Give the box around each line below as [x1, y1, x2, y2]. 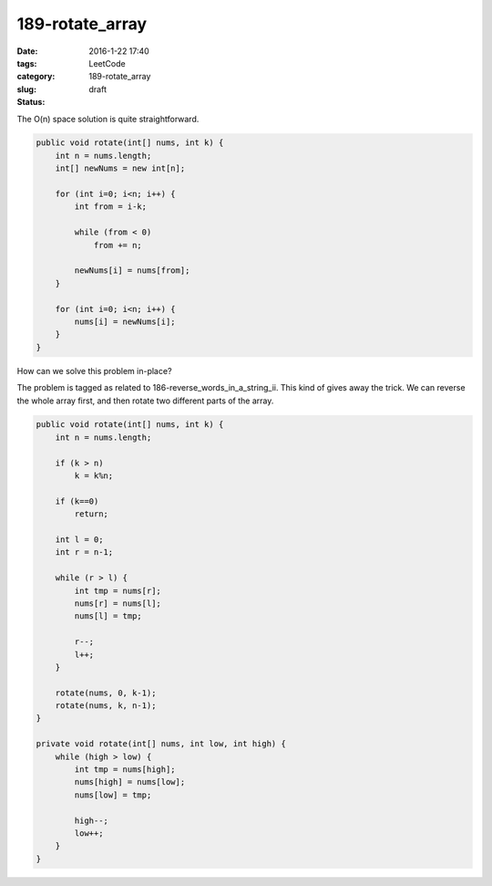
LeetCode [88, 57, 127, 68]
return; [74, 509, 109, 519]
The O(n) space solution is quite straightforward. [16, 113, 200, 124]
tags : [16, 57, 37, 68]
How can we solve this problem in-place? [16, 365, 172, 376]
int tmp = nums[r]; [74, 585, 161, 596]
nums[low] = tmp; [74, 789, 152, 800]
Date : [16, 46, 38, 57]
